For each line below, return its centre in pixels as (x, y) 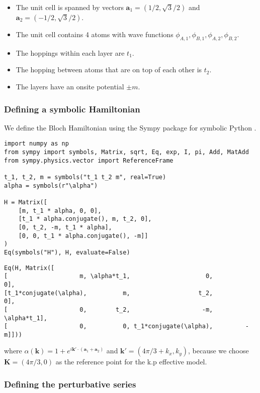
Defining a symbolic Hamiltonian (72, 109)
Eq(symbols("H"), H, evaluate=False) (67, 252)
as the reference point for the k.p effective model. (131, 362)
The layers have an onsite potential (70, 86)
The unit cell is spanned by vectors (70, 7)
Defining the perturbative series (70, 384)
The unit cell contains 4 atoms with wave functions (95, 34)
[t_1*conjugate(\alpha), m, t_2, (109, 293)
